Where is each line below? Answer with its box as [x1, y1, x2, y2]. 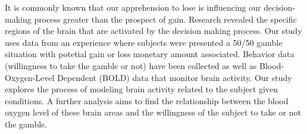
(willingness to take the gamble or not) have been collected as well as [5, 59, 257, 71]
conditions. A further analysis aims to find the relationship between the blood [5, 94, 289, 107]
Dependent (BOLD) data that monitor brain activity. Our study [57, 71, 292, 83]
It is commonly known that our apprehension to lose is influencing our [5, 1, 261, 13]
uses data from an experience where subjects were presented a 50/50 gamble [5, 36, 283, 48]
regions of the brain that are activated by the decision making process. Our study [5, 24, 302, 37]
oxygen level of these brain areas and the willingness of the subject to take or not [5, 106, 301, 119]
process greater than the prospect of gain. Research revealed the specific [34, 13, 297, 25]
